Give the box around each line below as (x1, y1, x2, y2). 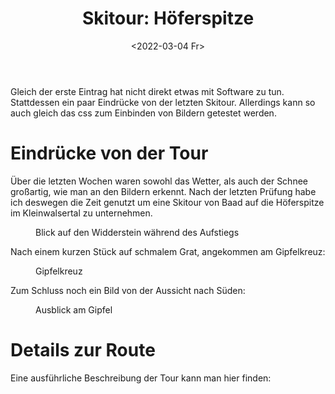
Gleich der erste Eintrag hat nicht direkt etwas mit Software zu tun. (10, 85, 285, 97)
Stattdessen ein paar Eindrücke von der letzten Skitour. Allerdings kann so (10, 96, 316, 108)
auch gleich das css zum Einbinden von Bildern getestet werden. (10, 107, 277, 119)
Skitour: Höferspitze (81, 7, 255, 30)
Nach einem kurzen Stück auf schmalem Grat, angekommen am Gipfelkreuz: (10, 245, 326, 257)
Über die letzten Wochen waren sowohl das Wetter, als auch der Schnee (10, 175, 308, 187)
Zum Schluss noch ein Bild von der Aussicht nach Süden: (10, 284, 246, 296)
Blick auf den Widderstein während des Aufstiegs (35, 226, 240, 238)
